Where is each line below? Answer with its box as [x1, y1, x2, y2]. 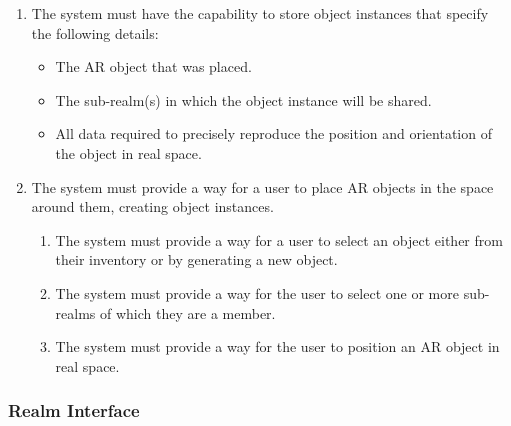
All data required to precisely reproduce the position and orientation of [55, 123, 492, 144]
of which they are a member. [100, 302, 276, 323]
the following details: [31, 22, 159, 43]
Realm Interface [8, 398, 140, 423]
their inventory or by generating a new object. [55, 249, 338, 270]
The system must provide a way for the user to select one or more [55, 282, 459, 303]
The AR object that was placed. [55, 56, 252, 77]
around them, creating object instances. [31, 196, 274, 217]
